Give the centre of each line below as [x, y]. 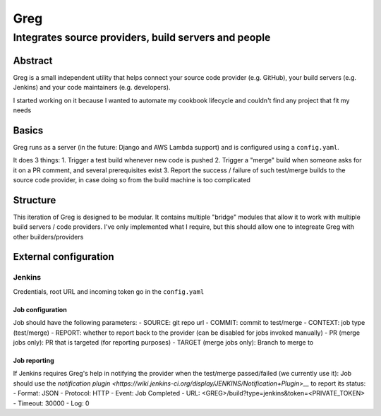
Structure [35, 200]
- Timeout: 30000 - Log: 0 [51, 403]
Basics [28, 130]
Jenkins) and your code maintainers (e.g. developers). [92, 88]
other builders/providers [48, 237]
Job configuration [40, 309]
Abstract [33, 60]
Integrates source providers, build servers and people [142, 37]
